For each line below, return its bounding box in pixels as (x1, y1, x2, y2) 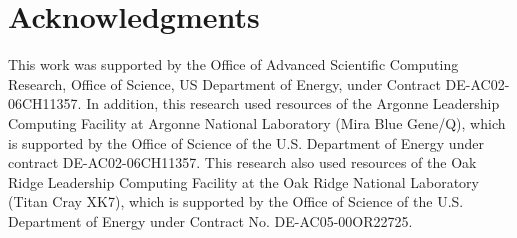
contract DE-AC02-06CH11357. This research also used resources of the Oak (8, 152, 477, 173)
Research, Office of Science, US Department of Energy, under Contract (8, 73, 441, 94)
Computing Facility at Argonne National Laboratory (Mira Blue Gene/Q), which (8, 112, 506, 133)
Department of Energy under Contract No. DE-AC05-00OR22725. (8, 210, 413, 231)
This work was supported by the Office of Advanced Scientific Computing (8, 54, 459, 75)
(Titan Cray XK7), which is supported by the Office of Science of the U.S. (8, 191, 464, 212)
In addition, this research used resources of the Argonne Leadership (86, 93, 500, 114)
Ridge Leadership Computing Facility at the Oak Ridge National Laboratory (8, 171, 479, 192)
